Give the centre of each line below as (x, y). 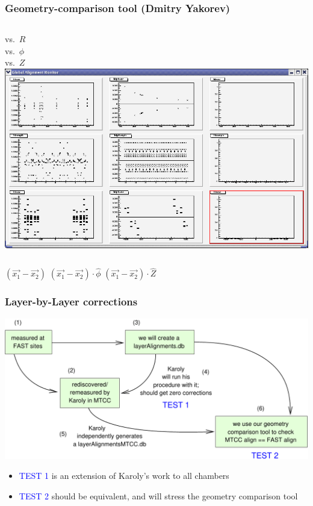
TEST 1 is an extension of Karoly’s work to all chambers (124, 476)
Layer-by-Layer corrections (71, 301)
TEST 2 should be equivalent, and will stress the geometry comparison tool (158, 496)
